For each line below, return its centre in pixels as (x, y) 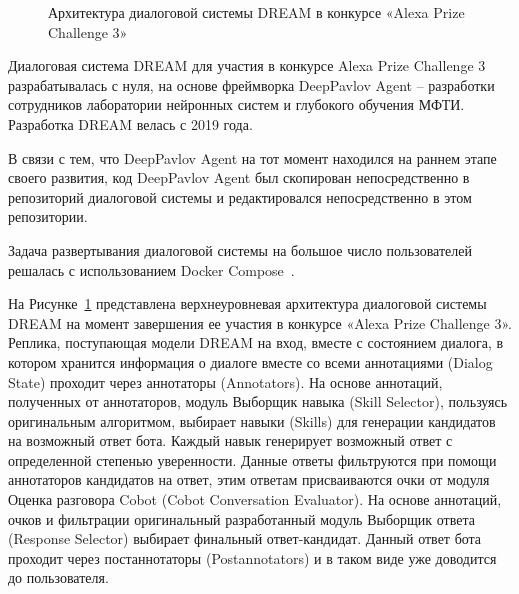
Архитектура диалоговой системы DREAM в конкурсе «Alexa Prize (256, 12)
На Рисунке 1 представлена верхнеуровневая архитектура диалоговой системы (247, 303)
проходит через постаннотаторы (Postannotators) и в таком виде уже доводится (252, 557)
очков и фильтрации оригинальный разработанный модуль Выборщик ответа (241, 518)
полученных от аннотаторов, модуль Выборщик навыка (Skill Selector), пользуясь (258, 401)
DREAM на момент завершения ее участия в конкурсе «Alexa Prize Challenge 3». (260, 322)
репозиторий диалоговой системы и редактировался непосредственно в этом (240, 196)
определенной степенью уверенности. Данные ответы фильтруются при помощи (252, 459)
